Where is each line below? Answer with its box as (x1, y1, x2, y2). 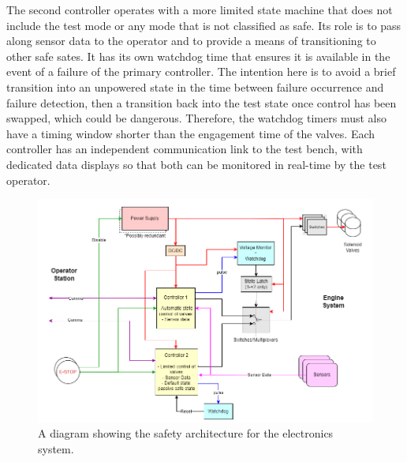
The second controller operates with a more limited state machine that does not (6, 2, 393, 17)
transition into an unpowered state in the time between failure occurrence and (6, 78, 384, 95)
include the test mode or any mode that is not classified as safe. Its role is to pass (6, 17, 401, 33)
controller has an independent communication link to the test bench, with (6, 141, 363, 157)
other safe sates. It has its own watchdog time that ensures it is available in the (6, 47, 390, 64)
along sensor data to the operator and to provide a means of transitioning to (6, 32, 376, 49)
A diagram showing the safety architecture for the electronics (38, 425, 334, 441)
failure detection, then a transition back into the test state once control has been (6, 94, 397, 111)
